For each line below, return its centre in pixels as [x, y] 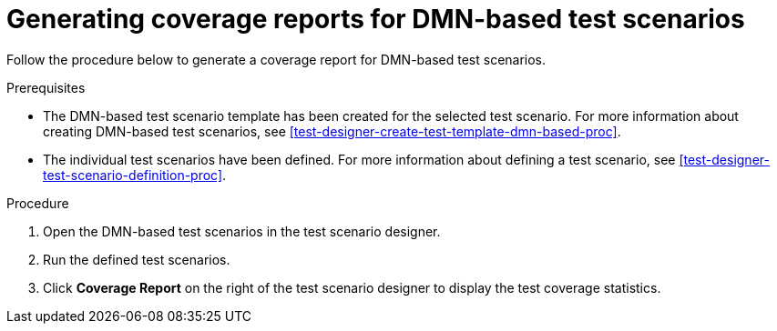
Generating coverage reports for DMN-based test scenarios [376, 19]
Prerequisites [46, 87]
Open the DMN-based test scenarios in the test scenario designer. [242, 231]
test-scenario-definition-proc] [133, 175]
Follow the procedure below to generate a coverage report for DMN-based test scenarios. [276, 59]
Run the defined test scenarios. [137, 259]
